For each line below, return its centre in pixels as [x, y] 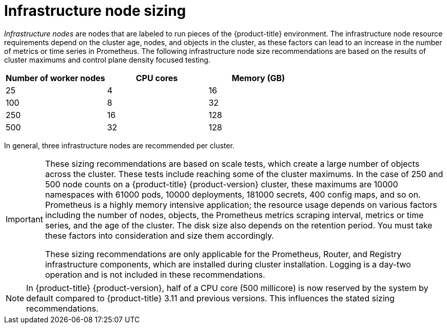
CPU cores [157, 78]
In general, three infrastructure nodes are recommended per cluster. [119, 145]
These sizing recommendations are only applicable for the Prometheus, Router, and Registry [223, 254]
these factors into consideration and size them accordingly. [159, 235]
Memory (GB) [258, 78]
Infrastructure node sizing [95, 11]
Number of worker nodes [55, 78]
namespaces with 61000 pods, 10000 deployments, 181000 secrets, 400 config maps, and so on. [233, 194]
